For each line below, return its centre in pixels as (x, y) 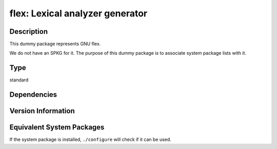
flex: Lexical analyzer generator (78, 13)
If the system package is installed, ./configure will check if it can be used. (90, 140)
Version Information (42, 111)
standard (19, 80)
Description (29, 31)
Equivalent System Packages (57, 127)
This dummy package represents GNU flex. (55, 44)
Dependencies (33, 95)
